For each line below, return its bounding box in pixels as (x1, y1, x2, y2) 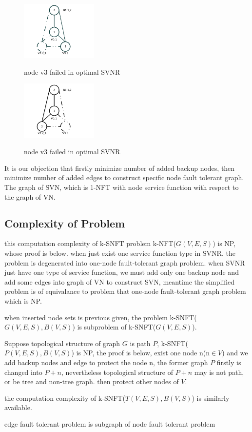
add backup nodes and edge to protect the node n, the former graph (4, 357, 208, 367)
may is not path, (194, 367, 244, 377)
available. (4, 402, 32, 412)
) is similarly (192, 392, 230, 403)
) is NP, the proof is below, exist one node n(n (71, 348, 210, 358)
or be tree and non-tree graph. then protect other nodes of (4, 376, 179, 387)
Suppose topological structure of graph (4, 338, 120, 348)
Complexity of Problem (4, 215, 125, 230)
